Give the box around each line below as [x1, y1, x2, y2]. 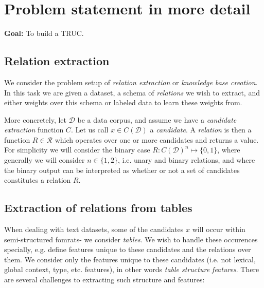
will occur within [192, 224, 245, 235]
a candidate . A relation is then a [150, 124, 252, 135]
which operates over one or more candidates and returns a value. [55, 134, 259, 145]
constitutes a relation [4, 175, 71, 185]
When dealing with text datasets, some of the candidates [4, 224, 184, 235]
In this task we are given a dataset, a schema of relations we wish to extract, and [4, 87, 260, 98]
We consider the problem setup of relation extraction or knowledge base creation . [4, 76, 258, 87]
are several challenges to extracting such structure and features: [4, 274, 205, 285]
